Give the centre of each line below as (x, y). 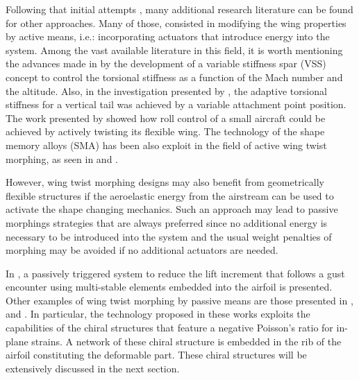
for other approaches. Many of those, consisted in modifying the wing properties (176, 23)
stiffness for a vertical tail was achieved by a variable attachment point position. (176, 104)
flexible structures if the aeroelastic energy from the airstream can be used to (170, 195)
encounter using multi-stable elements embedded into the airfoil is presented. (169, 287)
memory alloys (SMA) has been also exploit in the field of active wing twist (166, 145)
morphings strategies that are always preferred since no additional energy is (167, 222)
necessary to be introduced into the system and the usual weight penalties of (169, 236)
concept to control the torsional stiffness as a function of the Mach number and (174, 77)
